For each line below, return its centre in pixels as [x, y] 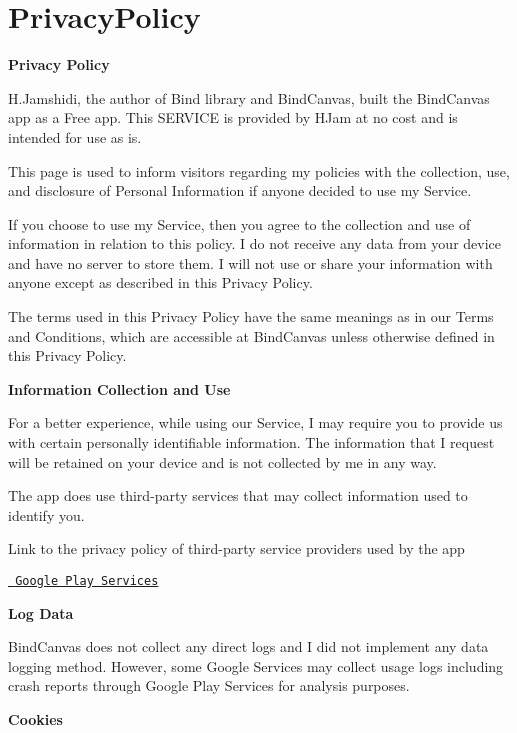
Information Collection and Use [119, 388]
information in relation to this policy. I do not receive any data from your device [255, 243]
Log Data [41, 612]
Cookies [35, 719]
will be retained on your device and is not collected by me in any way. [222, 461]
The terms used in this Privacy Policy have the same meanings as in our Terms [251, 316]
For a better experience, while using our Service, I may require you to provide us [255, 422]
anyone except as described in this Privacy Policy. [160, 282]
